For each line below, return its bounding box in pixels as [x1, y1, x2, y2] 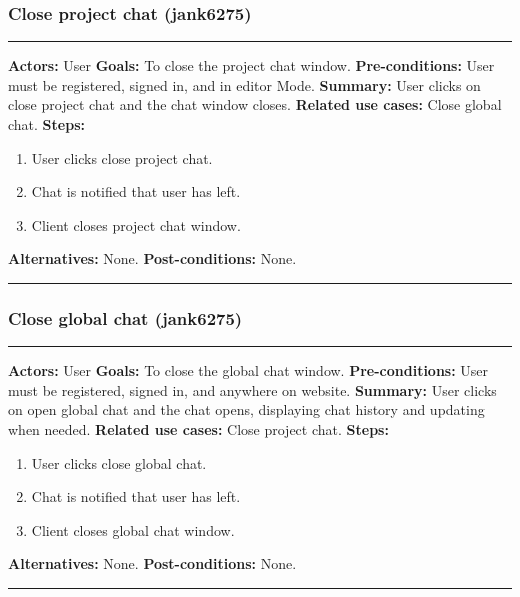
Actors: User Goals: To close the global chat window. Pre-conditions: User [8, 360, 489, 381]
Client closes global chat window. [31, 519, 235, 540]
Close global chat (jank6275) [8, 305, 243, 330]
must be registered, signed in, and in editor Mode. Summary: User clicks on [8, 74, 481, 95]
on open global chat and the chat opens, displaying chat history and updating [8, 399, 485, 420]
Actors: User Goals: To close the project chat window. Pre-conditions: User [8, 55, 495, 76]
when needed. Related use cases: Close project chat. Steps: [8, 418, 389, 439]
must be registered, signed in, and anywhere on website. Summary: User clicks [8, 379, 497, 400]
